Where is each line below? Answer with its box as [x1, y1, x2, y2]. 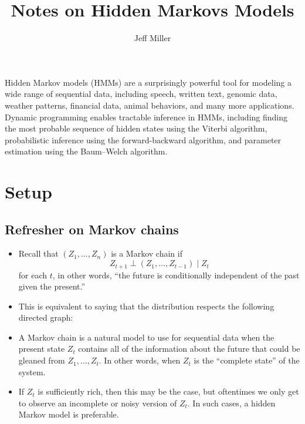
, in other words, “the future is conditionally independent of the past [52, 268, 300, 281]
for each [18, 268, 48, 281]
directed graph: [18, 311, 73, 324]
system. [18, 365, 46, 378]
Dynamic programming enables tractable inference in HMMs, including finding [5, 110, 288, 123]
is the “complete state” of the [194, 354, 300, 366]
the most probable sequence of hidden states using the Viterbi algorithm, [5, 122, 267, 134]
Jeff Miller [134, 32, 171, 44]
